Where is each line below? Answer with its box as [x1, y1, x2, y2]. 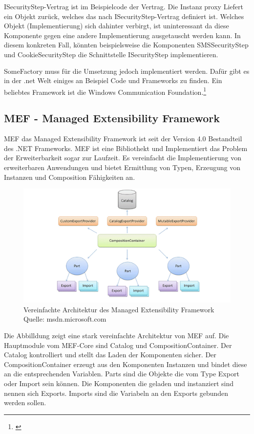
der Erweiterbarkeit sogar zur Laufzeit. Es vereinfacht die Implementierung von [4, 152, 241, 163]
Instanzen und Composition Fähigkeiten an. [4, 172, 135, 182]
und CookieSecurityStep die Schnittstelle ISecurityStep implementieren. [4, 49, 218, 59]
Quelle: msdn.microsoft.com [23, 314, 106, 324]
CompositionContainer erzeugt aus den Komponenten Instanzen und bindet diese [4, 359, 247, 369]
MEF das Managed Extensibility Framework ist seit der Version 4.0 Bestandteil [4, 133, 242, 144]
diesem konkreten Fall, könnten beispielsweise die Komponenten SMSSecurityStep [4, 40, 249, 50]
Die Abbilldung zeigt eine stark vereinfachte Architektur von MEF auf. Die [4, 330, 229, 341]
